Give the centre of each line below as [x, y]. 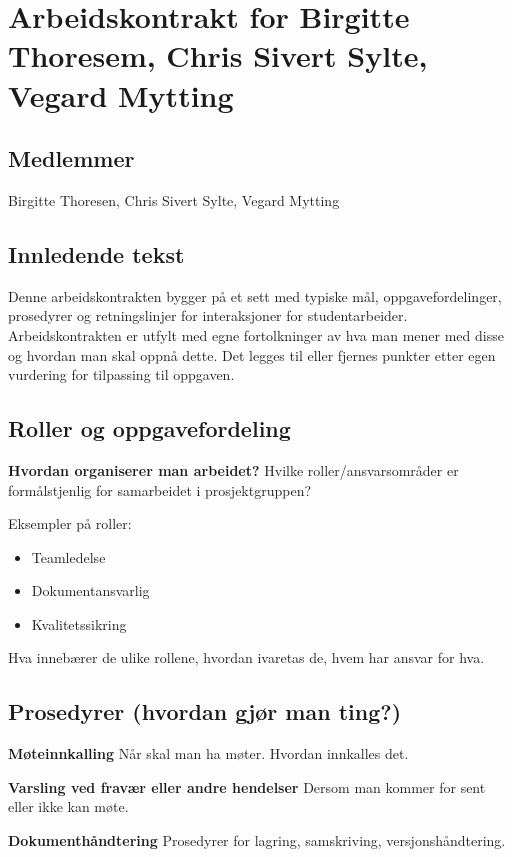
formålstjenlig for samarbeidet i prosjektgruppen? [160, 489]
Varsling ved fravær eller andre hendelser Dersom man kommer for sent [247, 786]
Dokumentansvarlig [90, 590]
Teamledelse [68, 556]
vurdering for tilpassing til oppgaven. [121, 374]
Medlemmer [71, 158]
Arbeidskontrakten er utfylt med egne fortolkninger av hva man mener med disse [256, 334]
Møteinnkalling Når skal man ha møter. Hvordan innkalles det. [208, 753]
